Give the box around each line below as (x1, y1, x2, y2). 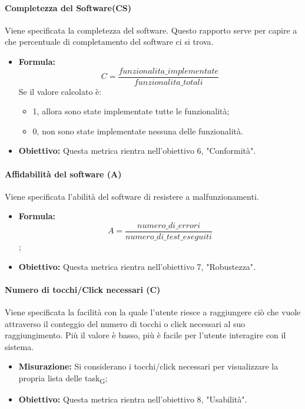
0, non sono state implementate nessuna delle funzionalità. (32, 124, 243, 137)
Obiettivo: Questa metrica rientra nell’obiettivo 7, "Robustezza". (18, 260, 256, 272)
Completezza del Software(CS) (5, 1, 132, 14)
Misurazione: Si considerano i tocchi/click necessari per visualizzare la (18, 360, 279, 372)
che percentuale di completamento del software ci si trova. (5, 35, 214, 48)
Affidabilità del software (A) (5, 167, 122, 180)
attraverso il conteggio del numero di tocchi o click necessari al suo (5, 317, 246, 329)
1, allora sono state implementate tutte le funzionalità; (32, 105, 230, 117)
